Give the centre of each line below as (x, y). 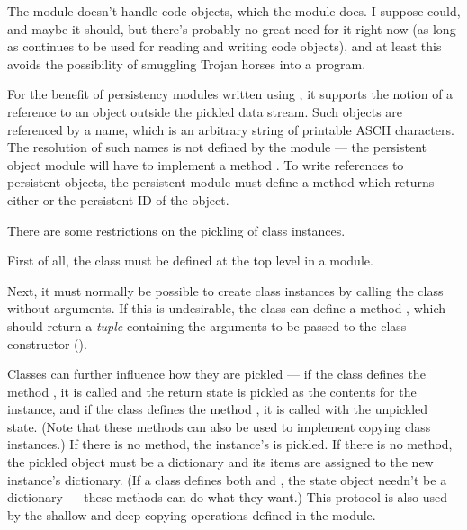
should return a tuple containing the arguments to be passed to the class (207, 325)
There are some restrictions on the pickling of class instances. (176, 230)
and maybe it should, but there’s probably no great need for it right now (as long (232, 28)
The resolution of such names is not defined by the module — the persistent (217, 147)
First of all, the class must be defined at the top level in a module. (190, 261)
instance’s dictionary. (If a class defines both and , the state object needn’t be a (227, 479)
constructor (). (47, 343)
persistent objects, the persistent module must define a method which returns (221, 182)
